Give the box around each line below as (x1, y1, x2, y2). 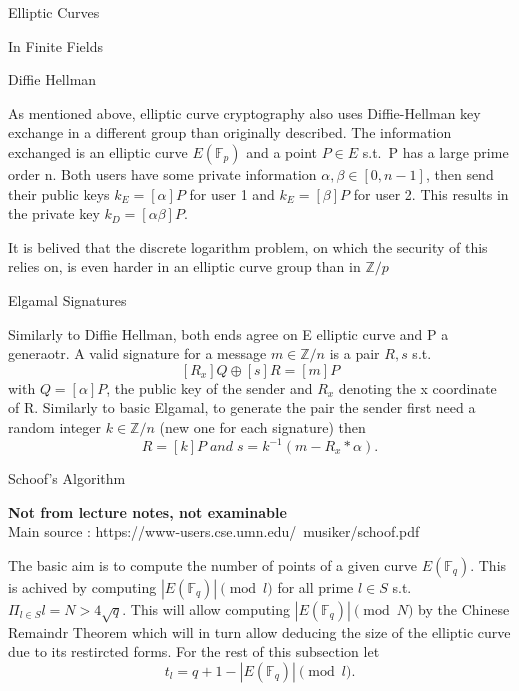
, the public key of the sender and (106, 377, 313, 398)
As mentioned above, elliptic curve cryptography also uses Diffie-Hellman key (8, 102, 481, 123)
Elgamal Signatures (8, 289, 127, 310)
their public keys (8, 183, 110, 204)
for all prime (277, 576, 354, 597)
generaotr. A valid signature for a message (8, 343, 267, 364)
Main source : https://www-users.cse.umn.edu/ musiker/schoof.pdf (8, 521, 420, 542)
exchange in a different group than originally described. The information (8, 122, 452, 143)
